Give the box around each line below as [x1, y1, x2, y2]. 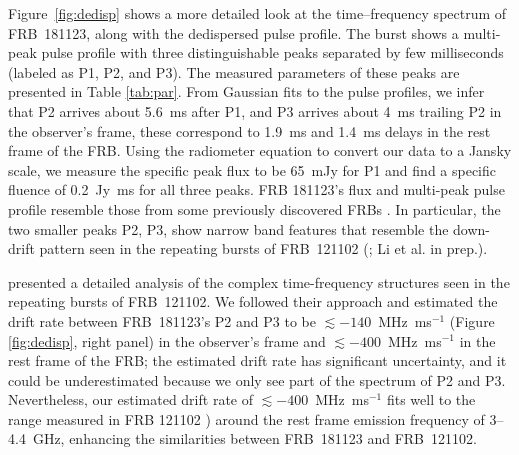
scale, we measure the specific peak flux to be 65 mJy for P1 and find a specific [8, 159, 497, 180]
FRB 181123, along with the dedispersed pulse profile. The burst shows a [8, 22, 459, 43]
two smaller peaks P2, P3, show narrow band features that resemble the [8, 218, 449, 239]
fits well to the [386, 389, 476, 410]
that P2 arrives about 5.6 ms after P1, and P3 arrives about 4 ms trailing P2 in [8, 100, 502, 121]
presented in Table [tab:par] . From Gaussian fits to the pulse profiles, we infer [8, 81, 485, 102]
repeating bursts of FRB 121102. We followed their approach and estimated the [8, 291, 498, 312]
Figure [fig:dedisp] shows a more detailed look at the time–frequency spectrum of [8, 3, 507, 23]
